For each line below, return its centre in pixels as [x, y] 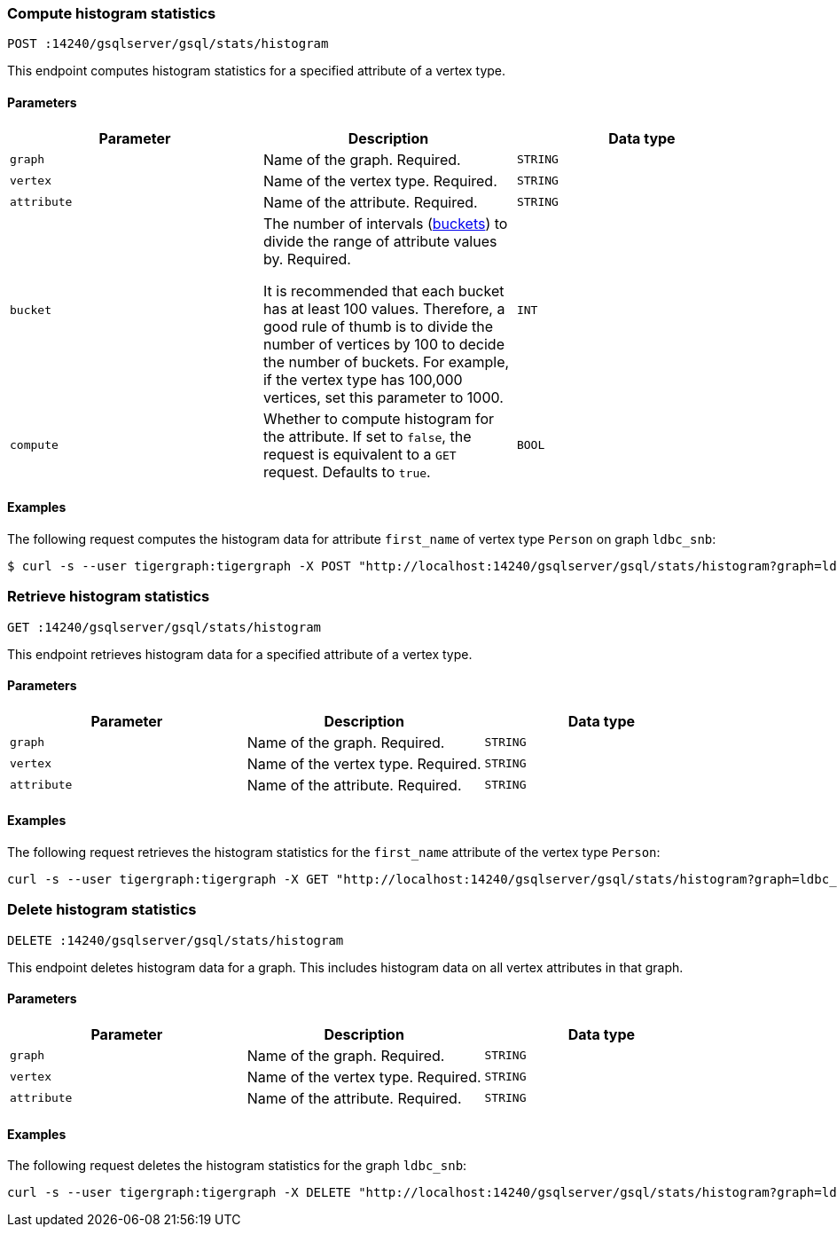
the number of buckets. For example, [386, 362]
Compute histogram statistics [112, 13]
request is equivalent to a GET [360, 454]
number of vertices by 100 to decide [383, 344]
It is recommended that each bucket [383, 291]
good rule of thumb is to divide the [378, 326]
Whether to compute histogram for [379, 418]
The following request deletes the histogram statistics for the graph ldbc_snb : [237, 1166]
